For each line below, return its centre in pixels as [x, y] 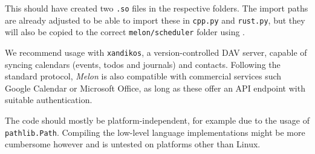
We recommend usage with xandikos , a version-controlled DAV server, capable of [156, 52]
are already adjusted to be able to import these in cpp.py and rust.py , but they [155, 20]
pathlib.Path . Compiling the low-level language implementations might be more [155, 132]
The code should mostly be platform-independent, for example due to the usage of [157, 120]
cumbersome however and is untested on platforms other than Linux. [133, 144]
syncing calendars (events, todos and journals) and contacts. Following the [143, 64]
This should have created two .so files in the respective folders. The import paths [157, 8]
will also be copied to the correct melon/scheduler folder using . [125, 32]
